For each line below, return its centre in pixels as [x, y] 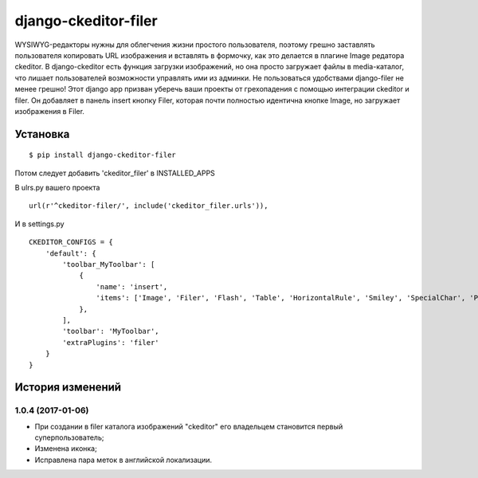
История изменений [68, 388]
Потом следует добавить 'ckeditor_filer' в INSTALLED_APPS [115, 173]
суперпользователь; [69, 437]
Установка [42, 134]
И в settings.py [39, 224]
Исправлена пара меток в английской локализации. [123, 460]
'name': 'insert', [132, 286]
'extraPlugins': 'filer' [111, 342]
